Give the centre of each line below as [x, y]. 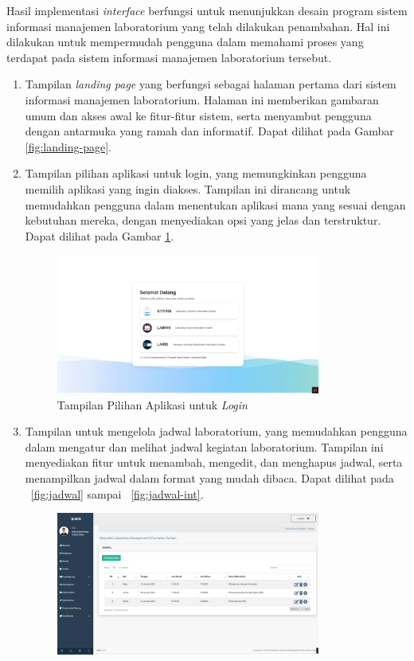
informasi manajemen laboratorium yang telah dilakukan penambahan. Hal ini [198, 26]
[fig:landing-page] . [68, 146]
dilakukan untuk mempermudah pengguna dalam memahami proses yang [185, 42]
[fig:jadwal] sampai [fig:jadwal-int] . [117, 493]
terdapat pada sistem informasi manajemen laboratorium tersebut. [169, 57]
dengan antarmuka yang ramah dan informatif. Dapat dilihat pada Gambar [209, 131]
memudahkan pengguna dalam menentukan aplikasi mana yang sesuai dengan [215, 204]
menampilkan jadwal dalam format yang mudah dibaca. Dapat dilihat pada [209, 477]
